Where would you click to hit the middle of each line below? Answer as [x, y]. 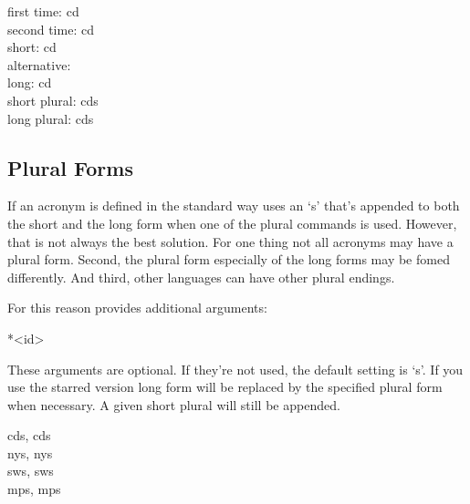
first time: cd [43, 11]
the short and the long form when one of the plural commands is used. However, [232, 223]
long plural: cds [51, 118]
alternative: [39, 64]
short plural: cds [53, 100]
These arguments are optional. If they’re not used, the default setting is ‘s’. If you [235, 369]
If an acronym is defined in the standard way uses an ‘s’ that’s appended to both [234, 206]
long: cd [30, 82]
